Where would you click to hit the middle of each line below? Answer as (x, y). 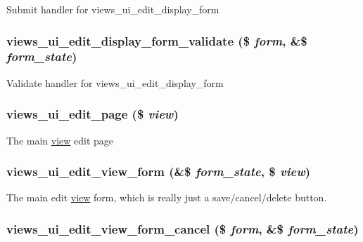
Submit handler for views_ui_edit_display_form (113, 9)
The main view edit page (60, 140)
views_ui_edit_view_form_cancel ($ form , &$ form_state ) (183, 228)
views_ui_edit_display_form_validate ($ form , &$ (157, 40)
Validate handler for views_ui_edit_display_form (115, 82)
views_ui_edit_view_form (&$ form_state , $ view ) (159, 172)
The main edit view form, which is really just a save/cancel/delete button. (167, 197)
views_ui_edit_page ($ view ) (93, 114)
